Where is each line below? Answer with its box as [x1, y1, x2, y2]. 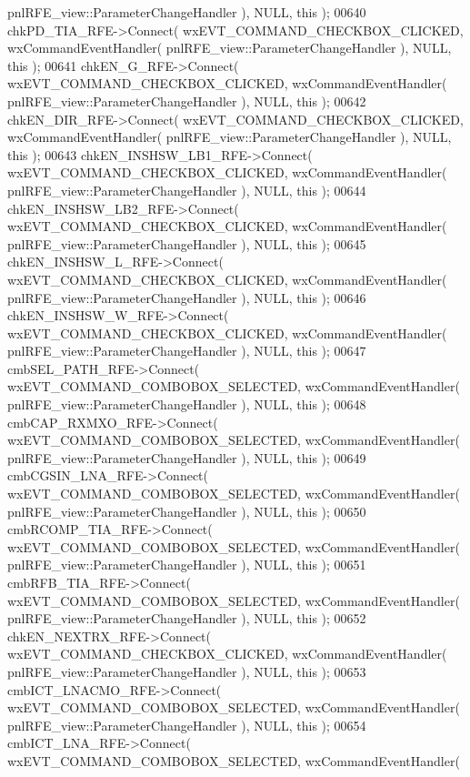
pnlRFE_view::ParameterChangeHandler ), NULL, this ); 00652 [7, 609, 366, 628]
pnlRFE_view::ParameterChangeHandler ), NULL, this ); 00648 [7, 395, 366, 414]
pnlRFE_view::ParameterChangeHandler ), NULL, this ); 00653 [7, 661, 366, 681]
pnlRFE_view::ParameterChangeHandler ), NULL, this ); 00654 [7, 715, 366, 734]
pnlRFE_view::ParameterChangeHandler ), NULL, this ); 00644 [7, 180, 366, 199]
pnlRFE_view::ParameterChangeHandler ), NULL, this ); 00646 [7, 288, 366, 307]
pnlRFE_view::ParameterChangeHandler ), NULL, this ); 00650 [7, 501, 366, 520]
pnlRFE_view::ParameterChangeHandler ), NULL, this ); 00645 [7, 234, 366, 253]
